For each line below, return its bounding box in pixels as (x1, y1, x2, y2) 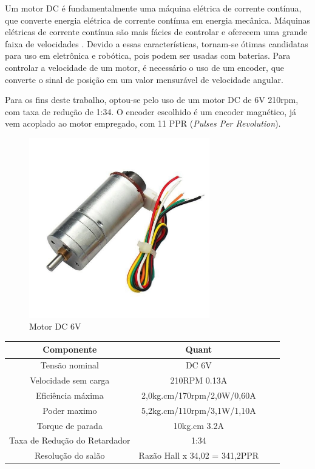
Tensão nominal (40, 359, 99, 371)
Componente (42, 343, 97, 356)
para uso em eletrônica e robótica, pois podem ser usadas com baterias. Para (5, 49, 291, 62)
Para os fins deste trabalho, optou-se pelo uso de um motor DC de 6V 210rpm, (5, 93, 299, 106)
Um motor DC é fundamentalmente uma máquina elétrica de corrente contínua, (5, 2, 302, 14)
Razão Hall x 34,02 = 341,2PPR (138, 449, 259, 462)
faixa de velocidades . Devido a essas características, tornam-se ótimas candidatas (5, 37, 308, 50)
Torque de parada (36, 419, 103, 431)
